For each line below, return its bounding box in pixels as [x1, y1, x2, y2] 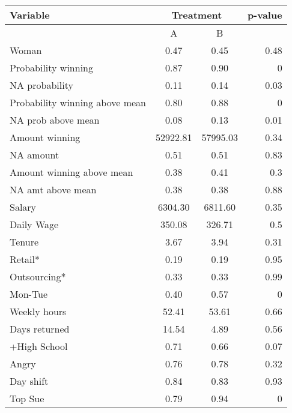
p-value [247, 8, 282, 22]
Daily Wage [10, 217, 59, 231]
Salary [10, 200, 37, 214]
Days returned [10, 322, 70, 336]
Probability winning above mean [10, 95, 146, 109]
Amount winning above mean [10, 165, 133, 179]
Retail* [10, 252, 40, 266]
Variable [10, 8, 50, 22]
